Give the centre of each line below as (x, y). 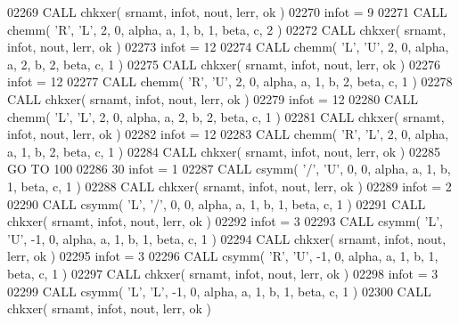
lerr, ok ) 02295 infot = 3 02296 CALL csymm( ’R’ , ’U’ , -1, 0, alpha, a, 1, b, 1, (223, 256)
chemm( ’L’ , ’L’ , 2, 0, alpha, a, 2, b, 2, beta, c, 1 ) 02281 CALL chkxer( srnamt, (226, 116)
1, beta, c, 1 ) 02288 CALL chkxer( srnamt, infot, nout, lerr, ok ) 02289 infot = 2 (229, 186)
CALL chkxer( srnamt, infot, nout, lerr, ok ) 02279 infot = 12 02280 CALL (213, 98)
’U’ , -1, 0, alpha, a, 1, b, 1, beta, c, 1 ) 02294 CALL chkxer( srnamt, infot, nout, (227, 238)
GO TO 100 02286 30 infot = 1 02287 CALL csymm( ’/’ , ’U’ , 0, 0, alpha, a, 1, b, (229, 169)
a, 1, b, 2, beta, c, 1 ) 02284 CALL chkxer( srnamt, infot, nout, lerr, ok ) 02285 (224, 151)
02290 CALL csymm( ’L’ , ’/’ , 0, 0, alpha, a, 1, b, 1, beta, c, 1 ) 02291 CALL (217, 203)
